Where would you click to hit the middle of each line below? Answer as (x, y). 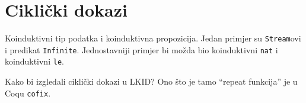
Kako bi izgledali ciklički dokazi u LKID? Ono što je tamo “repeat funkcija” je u (151, 81)
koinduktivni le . (34, 61)
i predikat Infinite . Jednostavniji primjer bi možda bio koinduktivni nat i (141, 49)
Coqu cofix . (28, 93)
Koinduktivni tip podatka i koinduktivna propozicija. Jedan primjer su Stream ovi (153, 38)
